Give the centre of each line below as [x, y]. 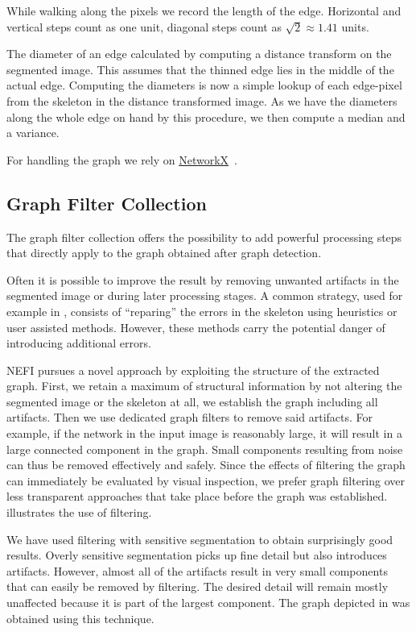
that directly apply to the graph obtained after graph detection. [164, 253]
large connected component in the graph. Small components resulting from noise [205, 449]
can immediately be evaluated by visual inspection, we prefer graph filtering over [206, 480]
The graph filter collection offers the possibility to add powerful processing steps [204, 237]
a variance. [33, 133]
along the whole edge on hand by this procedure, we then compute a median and [206, 116]
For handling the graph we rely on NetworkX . [122, 159]
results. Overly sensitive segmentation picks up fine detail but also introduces [197, 555]
